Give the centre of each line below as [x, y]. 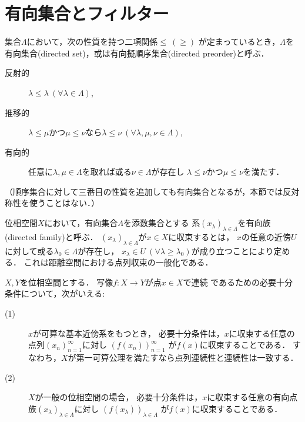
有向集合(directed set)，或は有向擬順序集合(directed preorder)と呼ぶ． [137, 53]
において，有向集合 [81, 223]
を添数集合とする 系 [162, 223]
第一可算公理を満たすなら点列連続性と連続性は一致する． [187, 358]
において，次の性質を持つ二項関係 [92, 41]
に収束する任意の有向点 [252, 397]
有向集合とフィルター [87, 13]
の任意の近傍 [266, 236]
